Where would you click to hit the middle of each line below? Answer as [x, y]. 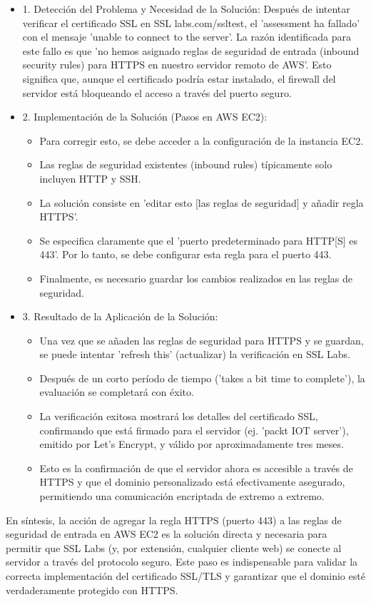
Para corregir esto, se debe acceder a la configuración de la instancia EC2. [202, 140]
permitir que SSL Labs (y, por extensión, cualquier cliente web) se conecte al [174, 547]
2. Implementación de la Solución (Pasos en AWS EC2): [145, 117]
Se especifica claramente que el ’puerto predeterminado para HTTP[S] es [199, 240]
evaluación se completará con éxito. [117, 392]
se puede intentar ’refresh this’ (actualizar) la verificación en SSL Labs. [195, 354]
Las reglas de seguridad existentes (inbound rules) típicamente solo [186, 164]
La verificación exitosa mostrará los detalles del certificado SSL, [179, 416]
